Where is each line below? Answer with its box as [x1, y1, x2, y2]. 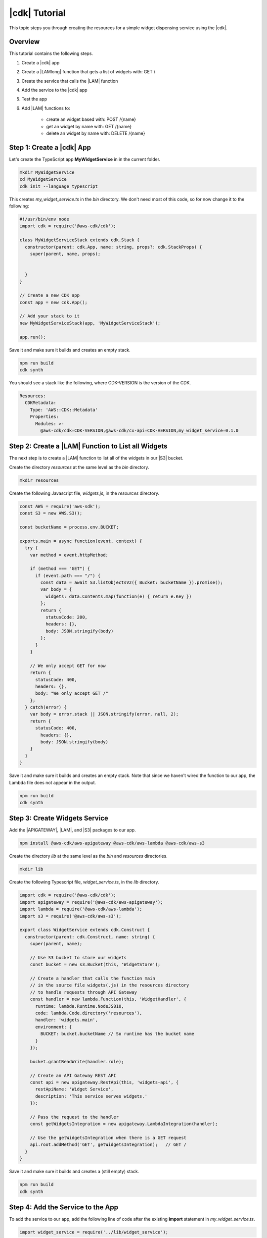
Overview [9, 38, 40, 46]
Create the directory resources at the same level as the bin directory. [9, 464, 149, 470]
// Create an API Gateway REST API [30, 1073, 116, 1078]
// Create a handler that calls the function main [30, 976, 155, 981]
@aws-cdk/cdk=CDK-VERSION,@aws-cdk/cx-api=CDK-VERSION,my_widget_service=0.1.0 [40, 427, 239, 433]
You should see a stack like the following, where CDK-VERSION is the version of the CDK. [9, 379, 191, 386]
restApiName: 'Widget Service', [35, 1086, 114, 1092]
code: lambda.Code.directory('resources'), [35, 1010, 142, 1016]
